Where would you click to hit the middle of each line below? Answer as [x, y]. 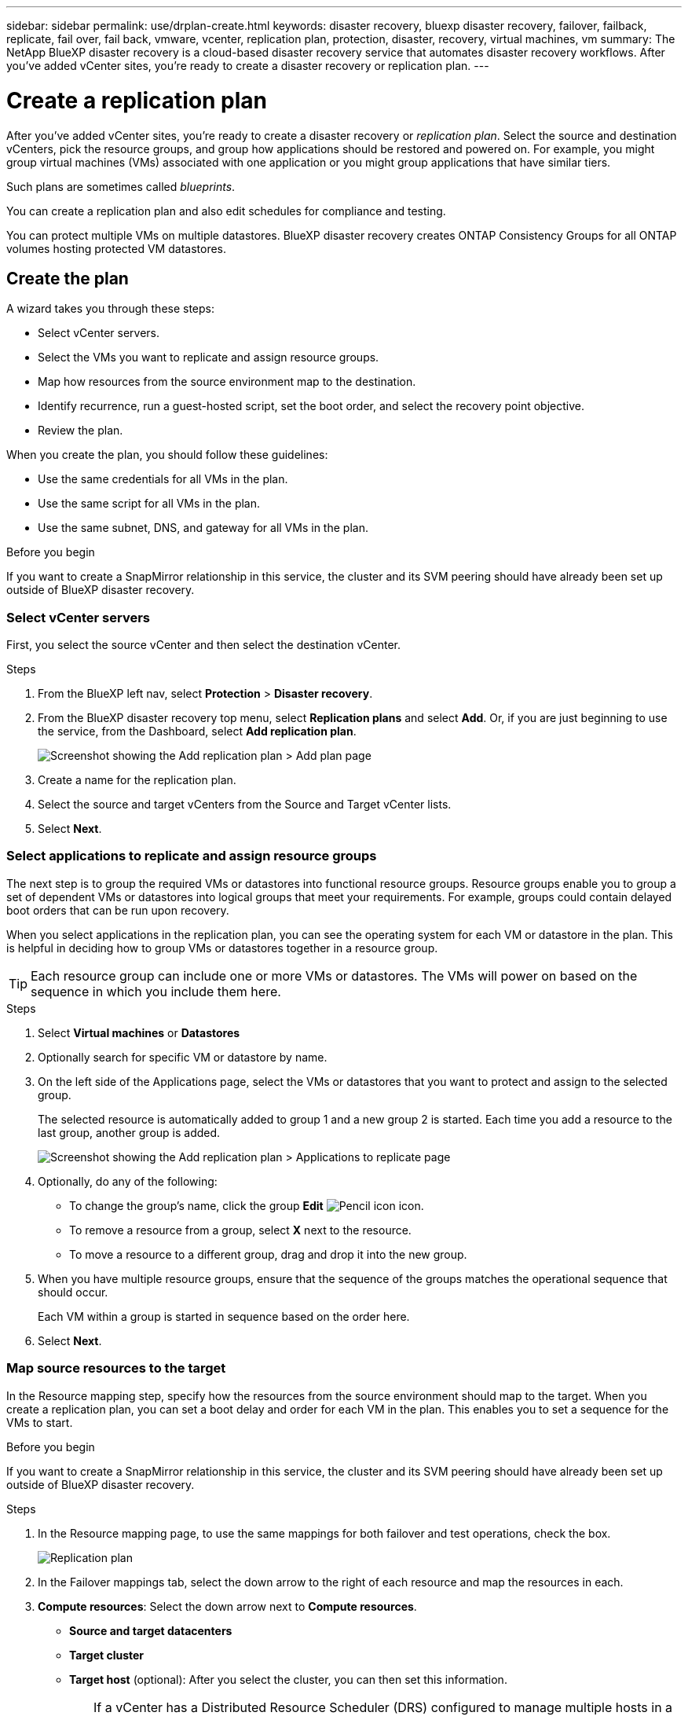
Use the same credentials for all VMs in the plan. [163, 479]
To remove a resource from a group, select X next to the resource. [240, 1230]
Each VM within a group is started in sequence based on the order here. [224, 1316]
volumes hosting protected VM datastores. [116, 248]
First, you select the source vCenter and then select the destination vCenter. [204, 645]
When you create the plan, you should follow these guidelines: [167, 455]
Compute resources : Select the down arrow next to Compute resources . [227, 1606]
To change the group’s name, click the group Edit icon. [247, 1205]
